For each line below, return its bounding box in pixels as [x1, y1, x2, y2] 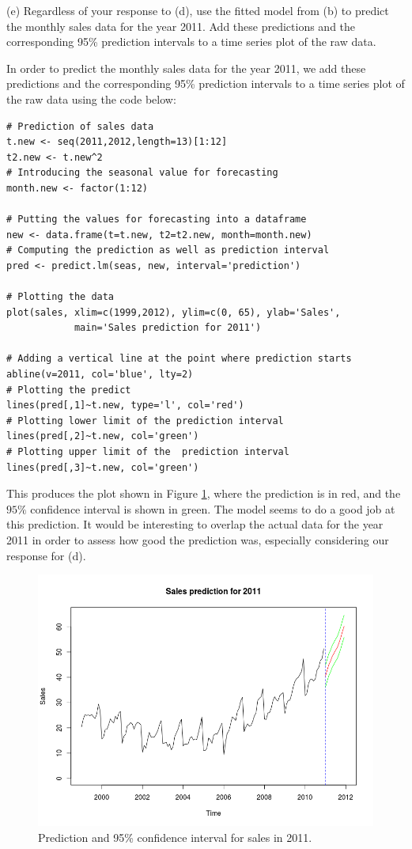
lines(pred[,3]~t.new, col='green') [6, 461, 199, 473]
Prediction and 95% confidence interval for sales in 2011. [38, 828, 312, 845]
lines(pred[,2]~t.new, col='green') [6, 430, 199, 442]
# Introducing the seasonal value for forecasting [6, 167, 278, 179]
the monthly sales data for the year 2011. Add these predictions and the [6, 17, 356, 34]
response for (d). [6, 547, 86, 563]
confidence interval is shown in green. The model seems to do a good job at [30, 500, 395, 517]
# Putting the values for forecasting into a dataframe [6, 214, 307, 226]
